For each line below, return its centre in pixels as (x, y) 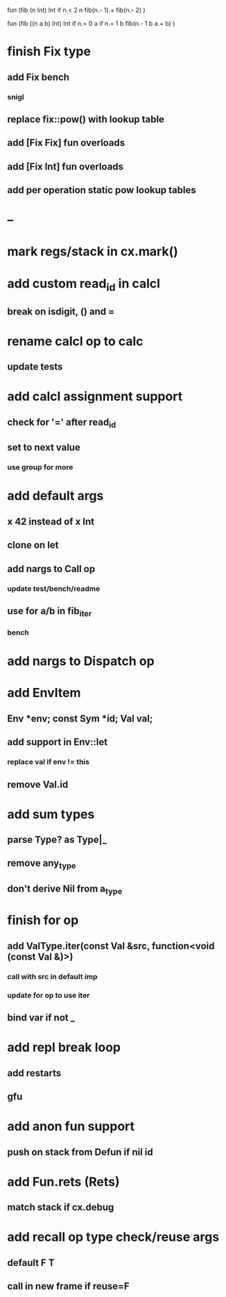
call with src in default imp (53, 976)
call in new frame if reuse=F (68, 1286)
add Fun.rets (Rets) (63, 1181)
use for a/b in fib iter (50, 612)
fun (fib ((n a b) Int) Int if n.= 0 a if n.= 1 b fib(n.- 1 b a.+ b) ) (91, 23)
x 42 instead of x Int (51, 521)
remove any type (42, 864)
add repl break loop (64, 1047)
